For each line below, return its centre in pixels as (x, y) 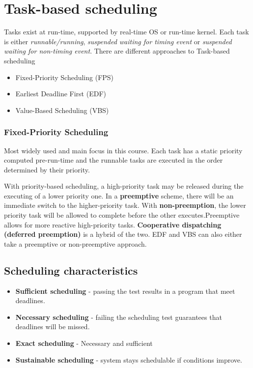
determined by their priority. (47, 169)
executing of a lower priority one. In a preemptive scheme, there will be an (119, 195)
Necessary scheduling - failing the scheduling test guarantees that (119, 317)
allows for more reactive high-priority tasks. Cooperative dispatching (113, 224)
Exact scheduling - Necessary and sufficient (84, 343)
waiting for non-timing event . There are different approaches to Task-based (117, 51)
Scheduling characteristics (71, 270)
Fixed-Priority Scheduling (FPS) (65, 77)
